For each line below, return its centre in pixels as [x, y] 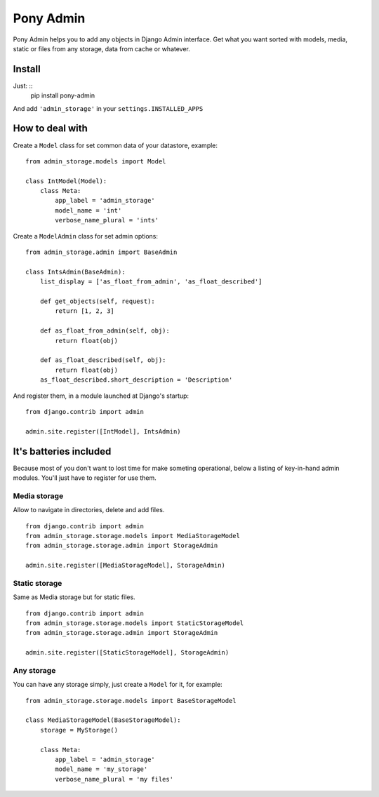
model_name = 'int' [88, 210]
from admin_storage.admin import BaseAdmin [101, 252]
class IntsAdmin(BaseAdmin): [75, 272]
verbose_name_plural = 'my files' [114, 779]
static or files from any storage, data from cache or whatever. [102, 48]
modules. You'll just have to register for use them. [85, 478]
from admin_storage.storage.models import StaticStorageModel [135, 623]
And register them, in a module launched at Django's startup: [101, 396]
